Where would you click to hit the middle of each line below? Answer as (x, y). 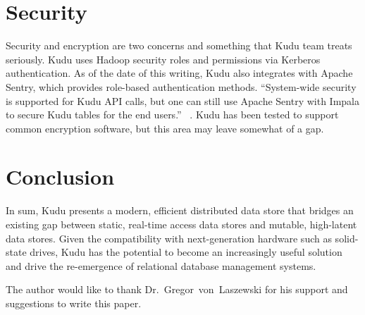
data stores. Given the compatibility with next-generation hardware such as (169, 238)
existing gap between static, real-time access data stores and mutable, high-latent (181, 224)
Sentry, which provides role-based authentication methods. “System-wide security (181, 86)
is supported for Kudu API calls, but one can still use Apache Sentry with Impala (182, 100)
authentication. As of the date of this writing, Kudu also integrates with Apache (179, 73)
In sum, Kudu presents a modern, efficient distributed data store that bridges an (180, 210)
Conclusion (60, 177)
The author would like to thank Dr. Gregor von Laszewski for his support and (177, 289)
